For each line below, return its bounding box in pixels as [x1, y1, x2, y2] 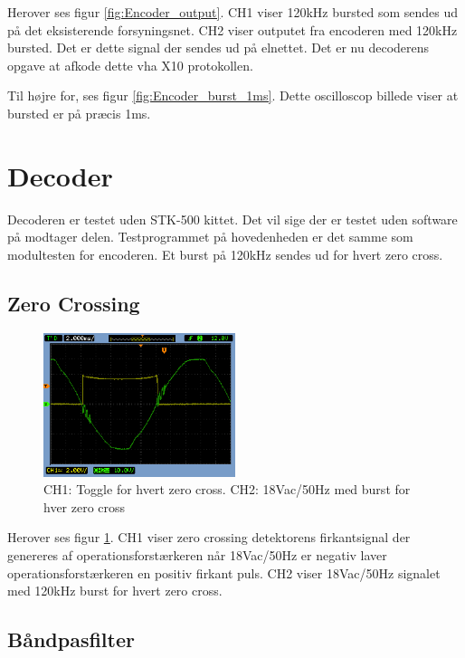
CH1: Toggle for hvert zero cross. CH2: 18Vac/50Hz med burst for [43, 480, 411, 499]
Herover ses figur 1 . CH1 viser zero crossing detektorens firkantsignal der [7, 528, 411, 547]
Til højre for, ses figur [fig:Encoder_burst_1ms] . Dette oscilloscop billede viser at [7, 86, 459, 105]
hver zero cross [43, 497, 126, 516]
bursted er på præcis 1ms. [7, 103, 151, 122]
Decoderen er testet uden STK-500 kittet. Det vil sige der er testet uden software [7, 209, 458, 228]
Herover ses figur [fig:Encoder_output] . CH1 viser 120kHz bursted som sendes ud [7, 3, 458, 21]
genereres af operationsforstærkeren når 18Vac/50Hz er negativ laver [7, 546, 387, 565]
